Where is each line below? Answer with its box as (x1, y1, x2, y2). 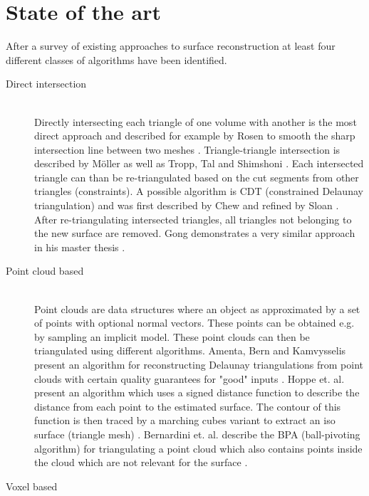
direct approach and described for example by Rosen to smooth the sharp (34, 128, 355, 143)
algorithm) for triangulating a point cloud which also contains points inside (34, 440, 363, 455)
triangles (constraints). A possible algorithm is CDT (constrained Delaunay (34, 184, 363, 199)
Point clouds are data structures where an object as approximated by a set (34, 301, 360, 316)
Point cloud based (6, 263, 84, 278)
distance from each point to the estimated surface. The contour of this (34, 399, 341, 413)
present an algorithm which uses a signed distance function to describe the (34, 385, 360, 400)
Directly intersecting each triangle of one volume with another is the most (34, 114, 357, 129)
